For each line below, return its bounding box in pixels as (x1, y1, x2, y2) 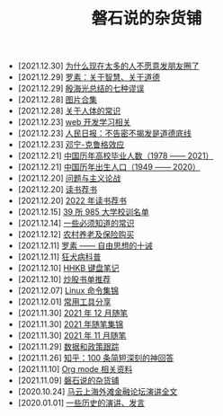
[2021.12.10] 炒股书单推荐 (17, 274, 111, 285)
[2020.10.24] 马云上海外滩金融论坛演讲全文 (17, 386, 178, 397)
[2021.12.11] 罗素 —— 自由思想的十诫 (17, 240, 153, 252)
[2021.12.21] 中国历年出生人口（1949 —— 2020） (17, 162, 201, 173)
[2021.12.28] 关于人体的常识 (17, 105, 121, 117)
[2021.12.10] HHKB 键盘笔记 (17, 262, 120, 274)
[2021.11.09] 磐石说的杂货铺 (17, 375, 120, 386)
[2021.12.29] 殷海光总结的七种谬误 (17, 83, 145, 94)
